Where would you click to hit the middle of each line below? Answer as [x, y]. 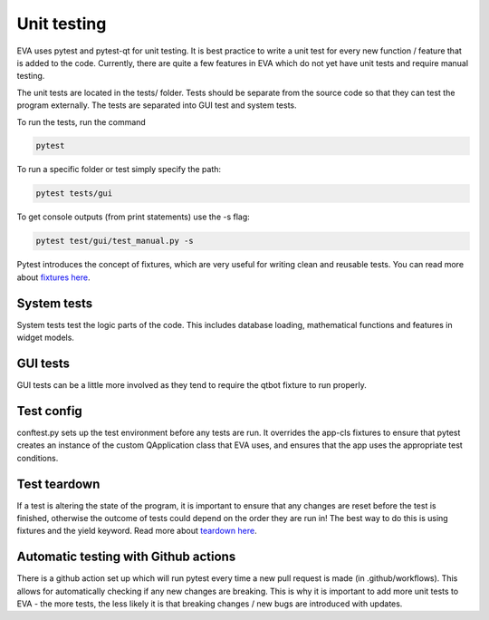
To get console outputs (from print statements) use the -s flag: [134, 217]
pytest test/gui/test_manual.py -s [115, 241]
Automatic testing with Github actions [126, 557]
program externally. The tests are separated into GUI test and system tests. [157, 105]
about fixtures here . [53, 277]
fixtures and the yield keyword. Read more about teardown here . [137, 531]
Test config [50, 411]
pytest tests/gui [74, 194]
